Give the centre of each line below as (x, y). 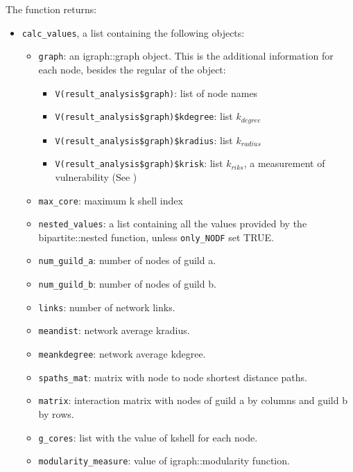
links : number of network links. (107, 307)
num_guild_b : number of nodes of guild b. (127, 284)
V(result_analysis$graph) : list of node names (156, 93)
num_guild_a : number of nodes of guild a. (127, 260)
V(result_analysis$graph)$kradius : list (144, 140)
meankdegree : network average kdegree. (122, 354)
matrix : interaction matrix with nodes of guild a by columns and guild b (193, 400)
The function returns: (51, 9)
